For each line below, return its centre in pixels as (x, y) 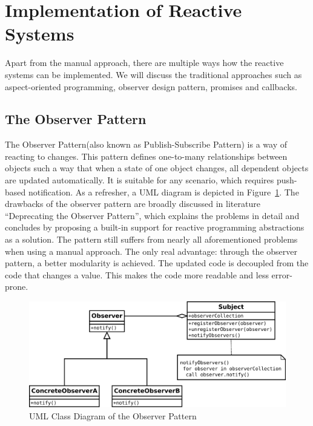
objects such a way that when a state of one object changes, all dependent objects (157, 168)
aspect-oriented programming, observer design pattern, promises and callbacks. (151, 86)
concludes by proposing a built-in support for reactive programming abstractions (155, 227)
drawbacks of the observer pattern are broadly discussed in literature (133, 204)
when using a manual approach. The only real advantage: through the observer (151, 251)
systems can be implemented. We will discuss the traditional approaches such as (153, 74)
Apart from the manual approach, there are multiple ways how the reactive (144, 63)
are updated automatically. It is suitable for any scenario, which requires (140, 180)
